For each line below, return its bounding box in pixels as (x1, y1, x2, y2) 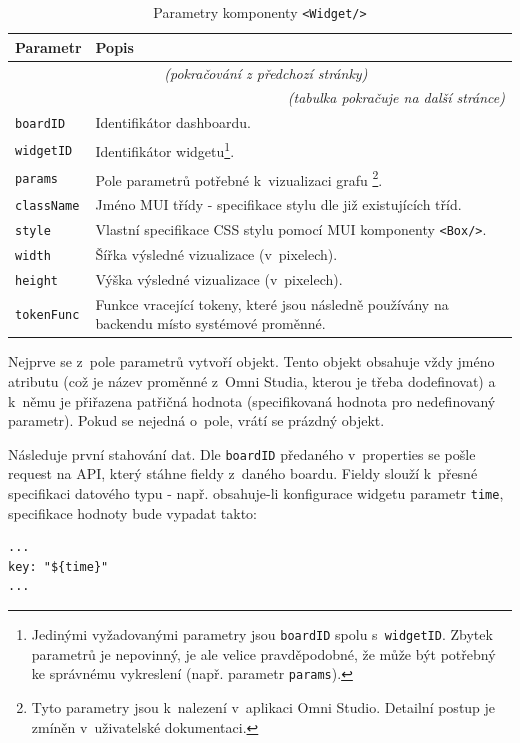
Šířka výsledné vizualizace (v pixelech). (95, 243, 338, 264)
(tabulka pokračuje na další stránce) (287, 87, 505, 108)
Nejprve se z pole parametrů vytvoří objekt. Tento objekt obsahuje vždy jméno (8, 351, 495, 372)
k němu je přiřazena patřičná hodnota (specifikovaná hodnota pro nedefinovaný (8, 390, 496, 411)
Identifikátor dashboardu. (95, 112, 251, 133)
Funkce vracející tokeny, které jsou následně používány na (95, 293, 449, 314)
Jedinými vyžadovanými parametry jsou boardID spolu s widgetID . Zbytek (31, 624, 493, 645)
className (15, 199, 80, 214)
